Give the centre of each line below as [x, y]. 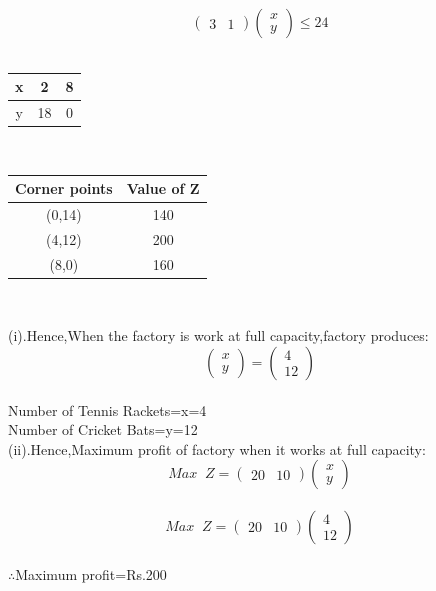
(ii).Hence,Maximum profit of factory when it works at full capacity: [217, 448]
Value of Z [163, 188]
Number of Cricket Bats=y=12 [103, 429]
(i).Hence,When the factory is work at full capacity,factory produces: [218, 335]
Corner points [64, 188]
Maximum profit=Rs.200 [91, 573]
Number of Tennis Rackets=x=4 [107, 409]
